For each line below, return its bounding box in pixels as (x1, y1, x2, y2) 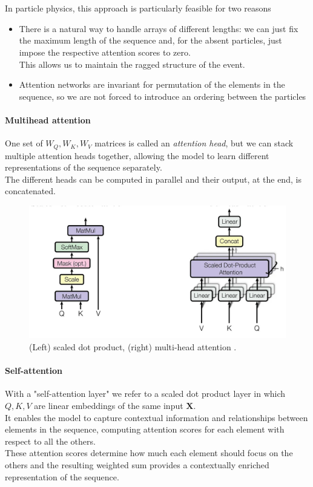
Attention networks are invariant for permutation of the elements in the (19, 78, 285, 91)
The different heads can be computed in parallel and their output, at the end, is (5, 172, 301, 185)
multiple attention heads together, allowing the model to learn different (5, 149, 269, 162)
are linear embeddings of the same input (34, 399, 183, 411)
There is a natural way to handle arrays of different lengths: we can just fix (19, 22, 298, 34)
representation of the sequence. (5, 470, 119, 483)
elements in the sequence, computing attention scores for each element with (5, 423, 285, 436)
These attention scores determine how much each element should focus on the (5, 446, 293, 459)
